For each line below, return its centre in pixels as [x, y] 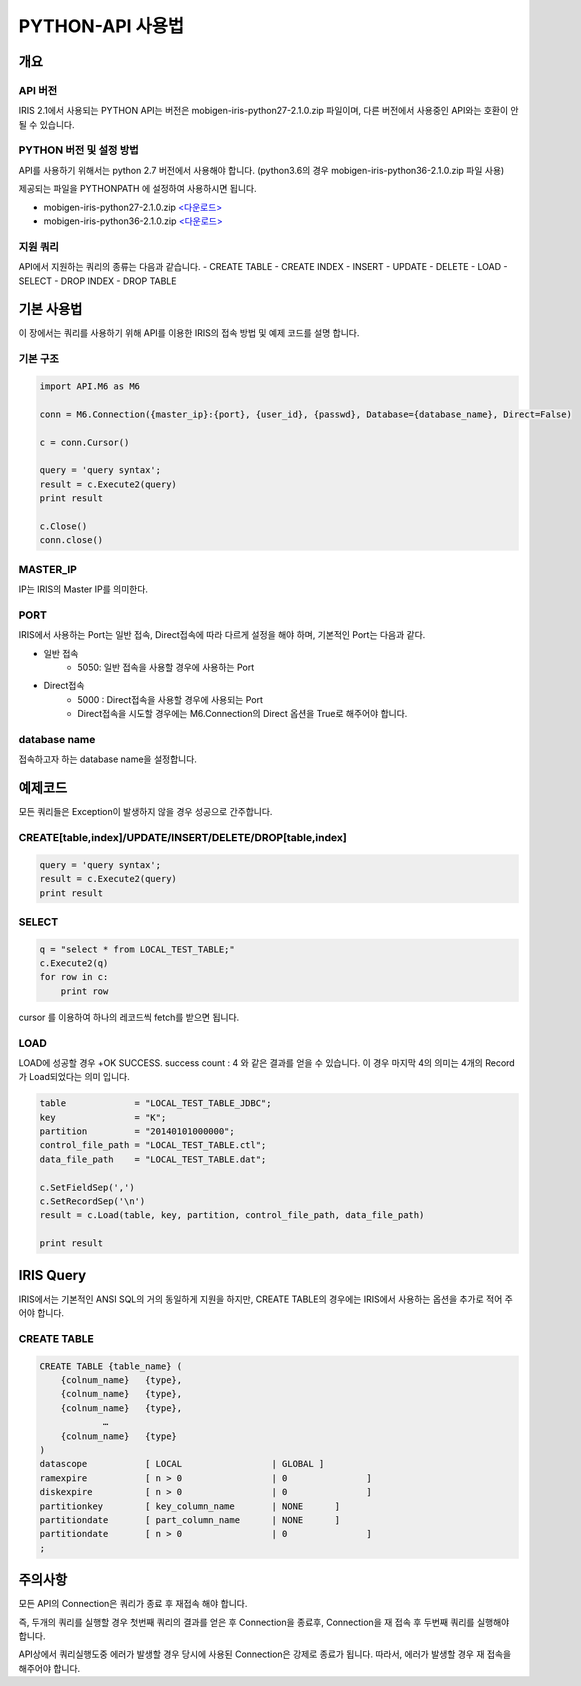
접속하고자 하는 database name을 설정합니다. [107, 759]
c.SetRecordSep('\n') [92, 1201]
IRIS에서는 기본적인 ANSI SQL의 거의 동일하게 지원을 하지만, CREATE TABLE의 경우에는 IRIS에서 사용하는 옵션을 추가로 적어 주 [266, 1299]
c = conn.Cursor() [84, 442]
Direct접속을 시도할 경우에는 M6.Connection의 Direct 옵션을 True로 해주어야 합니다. [242, 714]
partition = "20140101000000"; [137, 1131]
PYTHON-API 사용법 [101, 26]
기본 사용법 [50, 309]
